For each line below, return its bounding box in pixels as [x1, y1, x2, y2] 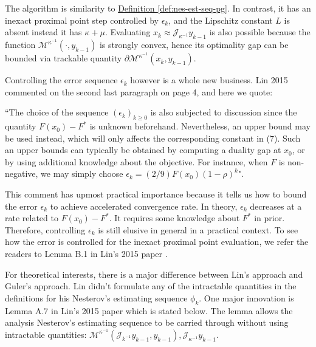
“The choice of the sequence [5, 106, 109, 119]
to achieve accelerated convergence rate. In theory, [50, 199, 238, 212]
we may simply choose [41, 167, 123, 180]
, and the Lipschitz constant [168, 13, 273, 26]
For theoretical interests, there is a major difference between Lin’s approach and [5, 267, 303, 280]
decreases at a [250, 199, 302, 212]
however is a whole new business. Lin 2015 [130, 74, 288, 86]
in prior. [254, 211, 285, 224]
